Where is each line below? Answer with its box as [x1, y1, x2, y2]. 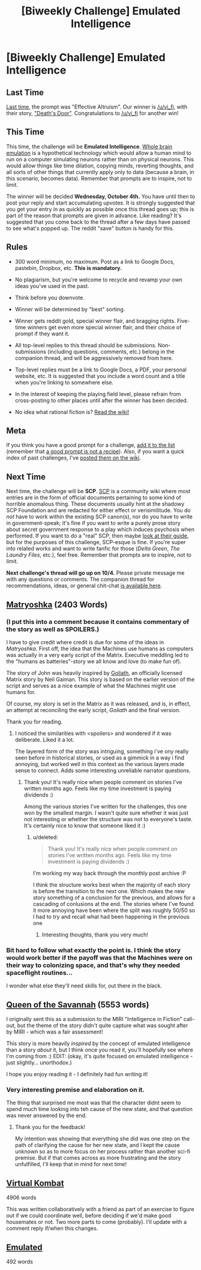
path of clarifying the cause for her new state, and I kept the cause [14, 1142, 180, 1149]
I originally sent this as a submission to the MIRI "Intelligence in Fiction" [6, 1016, 182, 1023]
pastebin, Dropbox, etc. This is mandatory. [14, 264, 122, 271]
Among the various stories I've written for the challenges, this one [23, 803, 187, 810]
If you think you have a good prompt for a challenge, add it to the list [6, 442, 175, 449]
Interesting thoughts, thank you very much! [41, 931, 149, 938]
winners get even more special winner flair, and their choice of [27, 323, 182, 331]
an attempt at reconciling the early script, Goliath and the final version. [6, 706, 181, 713]
